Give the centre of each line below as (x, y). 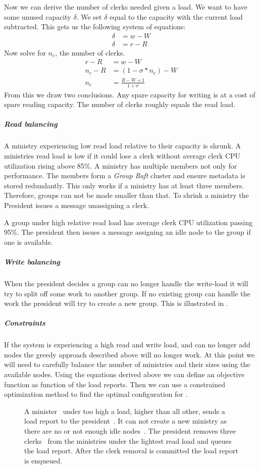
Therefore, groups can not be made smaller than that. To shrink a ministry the (126, 195)
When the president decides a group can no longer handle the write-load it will (126, 283)
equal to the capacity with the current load (176, 16)
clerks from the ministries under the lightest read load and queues (128, 440)
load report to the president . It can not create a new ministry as (125, 421)
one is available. (29, 242)
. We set (89, 16)
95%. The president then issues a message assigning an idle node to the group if (127, 232)
